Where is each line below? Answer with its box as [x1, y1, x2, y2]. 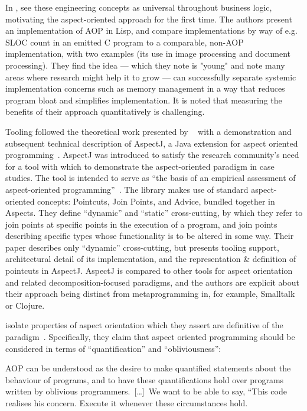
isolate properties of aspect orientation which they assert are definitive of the [5, 319, 283, 331]
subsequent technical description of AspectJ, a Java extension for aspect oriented [5, 137, 298, 149]
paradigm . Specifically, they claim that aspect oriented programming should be [5, 331, 295, 343]
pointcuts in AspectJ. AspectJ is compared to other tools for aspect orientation [5, 264, 293, 277]
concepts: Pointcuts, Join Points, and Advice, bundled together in [37, 195, 275, 207]
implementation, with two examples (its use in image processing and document [5, 47, 290, 60]
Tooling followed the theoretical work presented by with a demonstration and [5, 125, 292, 137]
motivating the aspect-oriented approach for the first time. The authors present [5, 12, 292, 25]
